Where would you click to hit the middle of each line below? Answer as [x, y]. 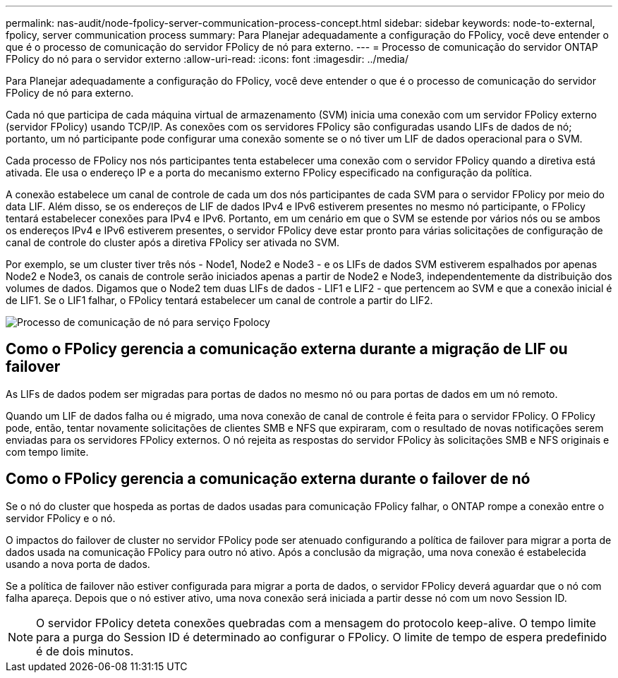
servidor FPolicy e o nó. [61, 518]
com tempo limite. [47, 452]
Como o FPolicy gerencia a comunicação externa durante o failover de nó [268, 479]
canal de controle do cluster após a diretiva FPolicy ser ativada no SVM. [173, 242]
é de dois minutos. [85, 651]
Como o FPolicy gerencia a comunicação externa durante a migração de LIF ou [287, 349]
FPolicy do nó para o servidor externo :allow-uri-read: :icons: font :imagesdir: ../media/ [207, 59]
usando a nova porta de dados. [78, 564]
